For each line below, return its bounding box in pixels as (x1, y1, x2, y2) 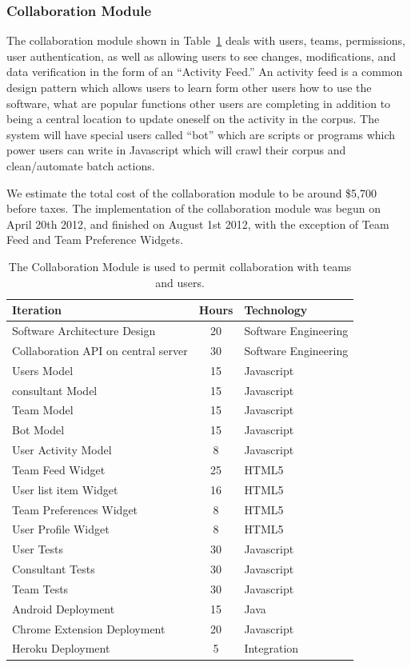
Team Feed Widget (12, 461, 106, 477)
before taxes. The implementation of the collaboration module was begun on (6, 200, 381, 217)
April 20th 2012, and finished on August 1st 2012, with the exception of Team (6, 215, 389, 232)
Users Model (12, 361, 74, 378)
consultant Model (12, 381, 98, 398)
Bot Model (12, 421, 65, 438)
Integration (244, 640, 299, 657)
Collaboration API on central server (12, 341, 188, 358)
